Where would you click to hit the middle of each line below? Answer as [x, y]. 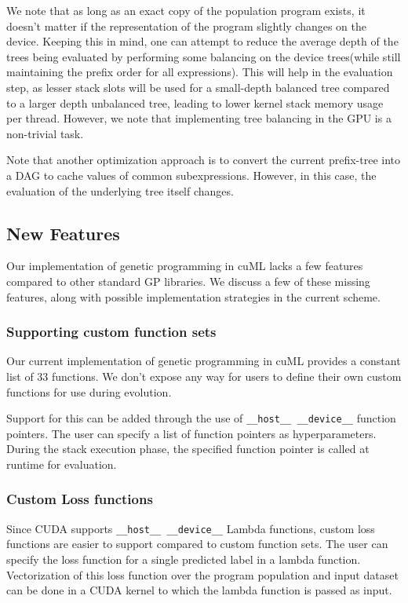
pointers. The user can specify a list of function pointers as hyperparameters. [191, 433]
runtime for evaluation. [62, 464]
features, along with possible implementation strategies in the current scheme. [193, 296]
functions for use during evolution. [89, 391]
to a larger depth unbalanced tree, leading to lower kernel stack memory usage [195, 102]
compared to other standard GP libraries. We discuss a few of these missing [188, 281]
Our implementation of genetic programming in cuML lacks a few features [185, 266]
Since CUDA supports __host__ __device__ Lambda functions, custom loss [191, 528]
